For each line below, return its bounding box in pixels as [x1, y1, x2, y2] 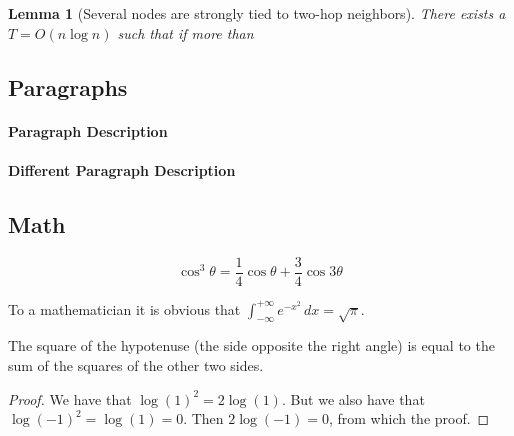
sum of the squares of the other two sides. [8, 355, 264, 375]
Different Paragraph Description [8, 159, 236, 180]
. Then [183, 408, 224, 429]
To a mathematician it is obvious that [8, 298, 241, 319]
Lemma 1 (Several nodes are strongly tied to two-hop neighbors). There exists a [8, 3, 506, 23]
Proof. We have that [8, 388, 132, 409]
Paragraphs [8, 71, 128, 102]
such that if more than [117, 22, 254, 43]
